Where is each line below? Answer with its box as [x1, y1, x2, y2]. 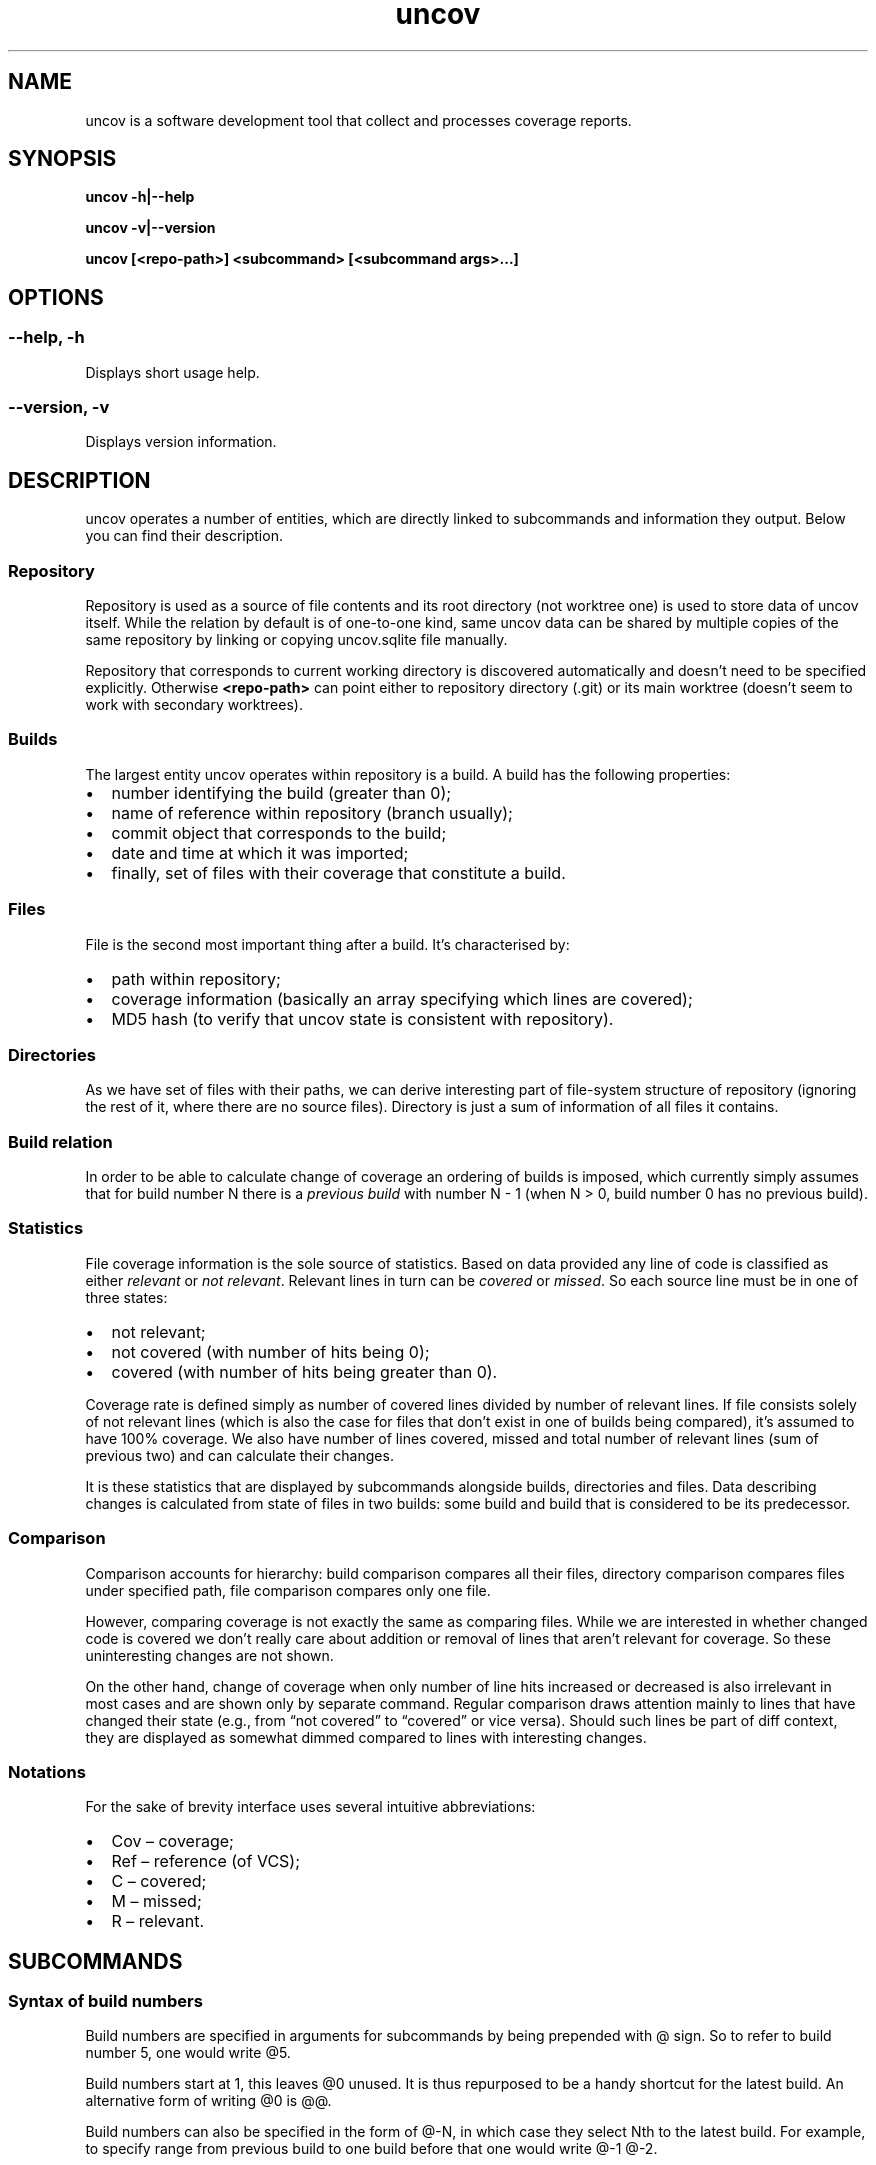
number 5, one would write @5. [85, 2044, 291, 2062]
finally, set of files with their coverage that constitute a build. [111, 862, 566, 883]
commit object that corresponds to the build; [111, 822, 447, 843]
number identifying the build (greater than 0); [111, 782, 452, 803]
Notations [8, 1761, 86, 1782]
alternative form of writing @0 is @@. [85, 2092, 332, 2110]
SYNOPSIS [8, 146, 117, 172]
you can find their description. [85, 527, 283, 545]
